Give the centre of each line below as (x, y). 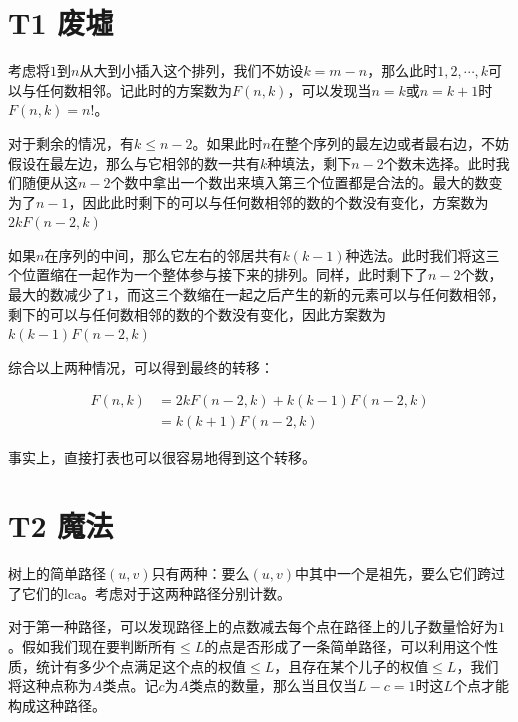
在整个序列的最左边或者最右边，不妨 (389, 142)
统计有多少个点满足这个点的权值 (140, 665)
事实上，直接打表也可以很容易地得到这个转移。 (162, 456)
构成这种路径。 (57, 704)
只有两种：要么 (200, 573)
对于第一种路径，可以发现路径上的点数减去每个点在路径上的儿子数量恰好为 (253, 626)
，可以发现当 (329, 89)
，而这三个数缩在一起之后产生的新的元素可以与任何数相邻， (309, 294)
